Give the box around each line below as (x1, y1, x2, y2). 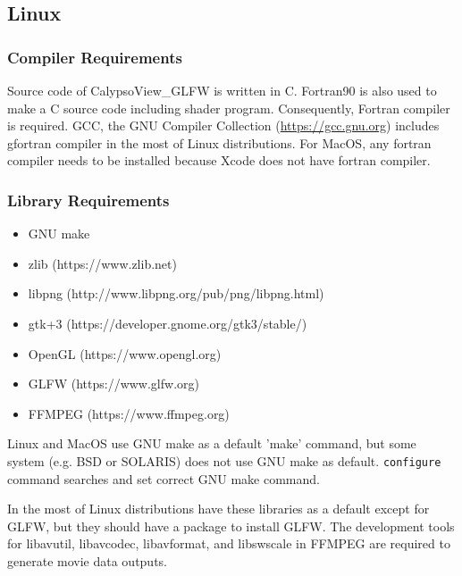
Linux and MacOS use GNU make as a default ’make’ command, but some (7, 434, 416, 453)
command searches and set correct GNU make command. (7, 469, 320, 488)
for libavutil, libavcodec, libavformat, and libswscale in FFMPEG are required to (7, 534, 450, 553)
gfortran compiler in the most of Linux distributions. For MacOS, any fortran (7, 133, 432, 152)
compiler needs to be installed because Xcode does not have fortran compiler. (7, 151, 431, 170)
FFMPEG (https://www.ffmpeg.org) (28, 404, 230, 422)
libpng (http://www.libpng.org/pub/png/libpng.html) (28, 284, 324, 303)
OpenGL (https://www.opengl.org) (28, 344, 222, 363)
